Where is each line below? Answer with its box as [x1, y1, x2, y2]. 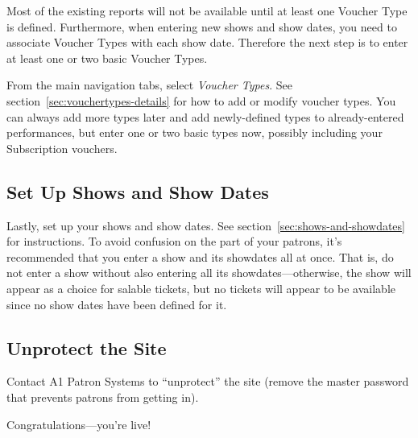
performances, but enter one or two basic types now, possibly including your [6, 124, 383, 141]
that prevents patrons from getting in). [6, 388, 199, 405]
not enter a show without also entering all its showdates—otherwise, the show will [6, 264, 412, 281]
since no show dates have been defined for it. [6, 295, 227, 312]
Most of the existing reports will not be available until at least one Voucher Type [6, 2, 408, 19]
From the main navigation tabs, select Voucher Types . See [6, 76, 292, 93]
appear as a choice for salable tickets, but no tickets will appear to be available [6, 279, 395, 296]
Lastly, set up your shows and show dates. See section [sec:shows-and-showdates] [6, 217, 405, 233]
